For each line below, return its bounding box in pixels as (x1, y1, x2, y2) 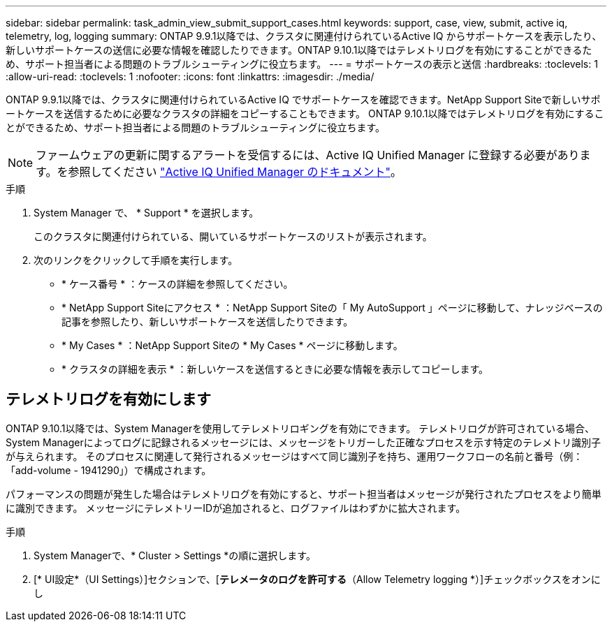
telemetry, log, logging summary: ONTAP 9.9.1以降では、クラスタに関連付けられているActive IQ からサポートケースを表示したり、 (6, 30, 602, 42)
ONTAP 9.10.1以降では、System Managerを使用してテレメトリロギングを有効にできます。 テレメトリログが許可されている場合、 (6, 422, 595, 434)
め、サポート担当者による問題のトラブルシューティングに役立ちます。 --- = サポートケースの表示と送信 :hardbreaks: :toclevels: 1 (6, 58, 598, 70)
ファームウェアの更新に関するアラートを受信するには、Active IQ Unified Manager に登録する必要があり (36, 148, 580, 162)
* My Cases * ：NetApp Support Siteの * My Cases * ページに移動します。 (61, 339, 403, 351)
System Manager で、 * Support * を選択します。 (34, 207, 259, 219)
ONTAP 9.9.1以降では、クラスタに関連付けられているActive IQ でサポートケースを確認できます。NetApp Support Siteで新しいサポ (6, 94, 601, 105)
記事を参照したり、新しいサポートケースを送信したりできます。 (61, 316, 354, 327)
